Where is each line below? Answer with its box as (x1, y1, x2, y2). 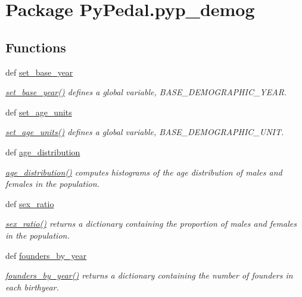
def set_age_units (5, 105, 72, 118)
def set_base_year (5, 65, 73, 78)
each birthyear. (5, 280, 59, 293)
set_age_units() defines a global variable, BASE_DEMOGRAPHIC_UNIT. (5, 126, 284, 138)
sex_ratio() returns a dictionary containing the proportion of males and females (5, 217, 297, 230)
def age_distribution (5, 145, 80, 158)
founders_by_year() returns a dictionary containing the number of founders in (5, 269, 293, 282)
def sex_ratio (5, 197, 54, 210)
